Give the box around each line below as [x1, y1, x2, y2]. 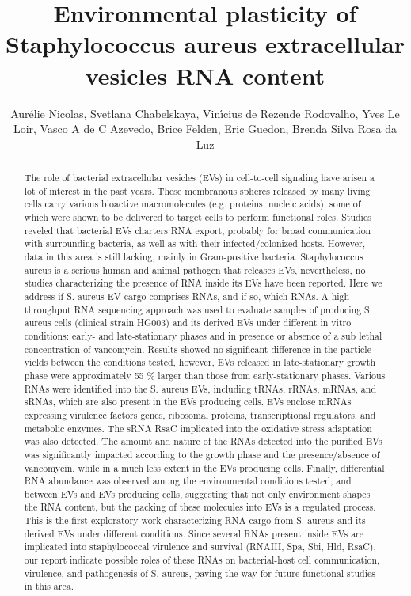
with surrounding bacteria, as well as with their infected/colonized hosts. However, [24, 237, 365, 250]
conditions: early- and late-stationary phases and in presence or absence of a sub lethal [24, 328, 382, 342]
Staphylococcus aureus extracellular [6, 28, 405, 60]
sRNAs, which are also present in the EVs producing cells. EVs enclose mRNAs [24, 395, 352, 408]
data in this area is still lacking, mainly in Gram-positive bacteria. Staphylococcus [24, 250, 363, 264]
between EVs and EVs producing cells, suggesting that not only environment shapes [24, 487, 371, 500]
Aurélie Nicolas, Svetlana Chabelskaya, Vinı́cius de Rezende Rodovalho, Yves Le [10, 104, 400, 121]
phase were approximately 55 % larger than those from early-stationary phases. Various [24, 368, 386, 382]
